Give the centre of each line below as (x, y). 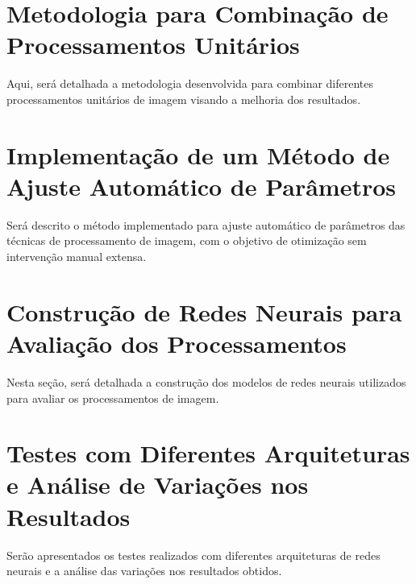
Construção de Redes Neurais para (204, 311)
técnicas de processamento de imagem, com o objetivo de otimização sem (187, 240)
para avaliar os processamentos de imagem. (113, 398)
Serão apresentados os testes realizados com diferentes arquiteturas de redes (193, 555)
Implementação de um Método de (198, 154)
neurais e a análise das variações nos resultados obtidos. (144, 571)
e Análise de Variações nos (158, 485)
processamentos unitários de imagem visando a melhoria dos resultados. (184, 99)
